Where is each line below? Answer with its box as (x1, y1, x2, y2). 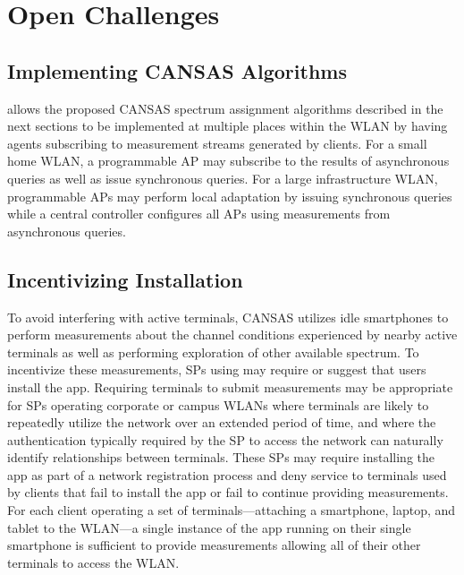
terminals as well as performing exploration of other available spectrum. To (7, 342, 419, 361)
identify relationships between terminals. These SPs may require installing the (7, 448, 434, 467)
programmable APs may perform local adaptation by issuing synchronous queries (7, 186, 452, 205)
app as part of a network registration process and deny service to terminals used (7, 465, 447, 484)
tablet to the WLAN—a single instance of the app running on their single (7, 518, 411, 536)
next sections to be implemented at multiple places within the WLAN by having (7, 116, 448, 135)
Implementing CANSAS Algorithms (7, 56, 347, 84)
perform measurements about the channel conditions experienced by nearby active (7, 325, 458, 344)
